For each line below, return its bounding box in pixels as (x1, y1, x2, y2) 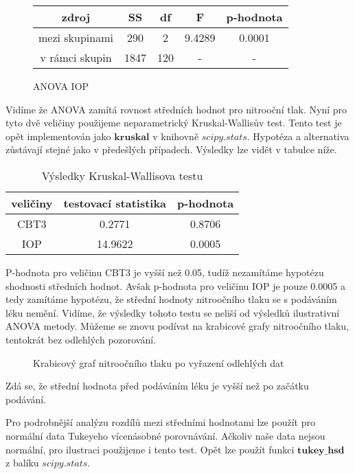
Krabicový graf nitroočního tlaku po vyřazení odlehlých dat (33, 355, 284, 370)
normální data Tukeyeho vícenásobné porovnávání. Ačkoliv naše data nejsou (5, 428, 325, 442)
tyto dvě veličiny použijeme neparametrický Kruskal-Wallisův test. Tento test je (5, 115, 342, 130)
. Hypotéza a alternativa (247, 128, 350, 143)
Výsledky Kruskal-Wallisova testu (41, 167, 203, 183)
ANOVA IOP (33, 79, 89, 93)
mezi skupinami (38, 30, 113, 45)
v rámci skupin (40, 49, 112, 65)
